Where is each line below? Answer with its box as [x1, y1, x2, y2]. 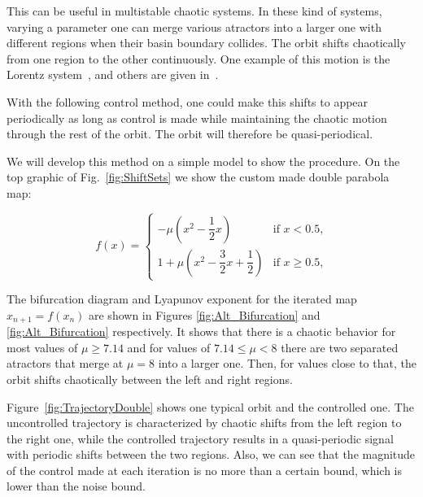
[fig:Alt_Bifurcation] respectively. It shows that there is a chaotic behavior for [7, 323, 396, 340]
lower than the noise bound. [7, 477, 146, 495]
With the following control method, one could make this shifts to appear [7, 93, 368, 110]
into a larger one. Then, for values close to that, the [158, 355, 416, 372]
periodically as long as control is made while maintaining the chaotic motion [7, 109, 387, 126]
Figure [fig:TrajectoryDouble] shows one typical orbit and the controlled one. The [7, 398, 414, 415]
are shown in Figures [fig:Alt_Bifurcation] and [89, 306, 321, 323]
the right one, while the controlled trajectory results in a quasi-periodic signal [7, 429, 394, 447]
